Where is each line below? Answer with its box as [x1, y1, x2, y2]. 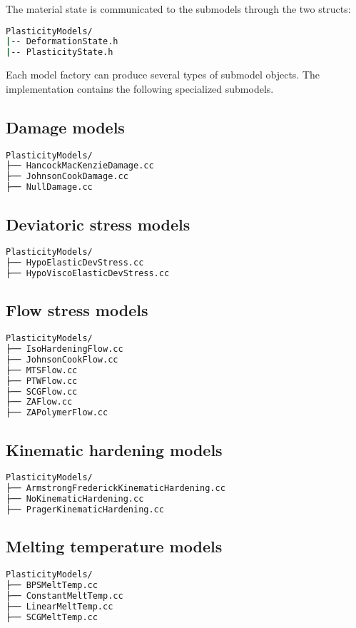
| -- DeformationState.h [6, 36, 118, 47]
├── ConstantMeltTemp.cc [6, 590, 123, 601]
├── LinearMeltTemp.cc [6, 601, 113, 612]
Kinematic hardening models [6, 438, 223, 460]
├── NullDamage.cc [6, 182, 93, 193]
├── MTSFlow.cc [6, 365, 78, 375]
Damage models [6, 116, 125, 138]
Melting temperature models [6, 535, 223, 557]
